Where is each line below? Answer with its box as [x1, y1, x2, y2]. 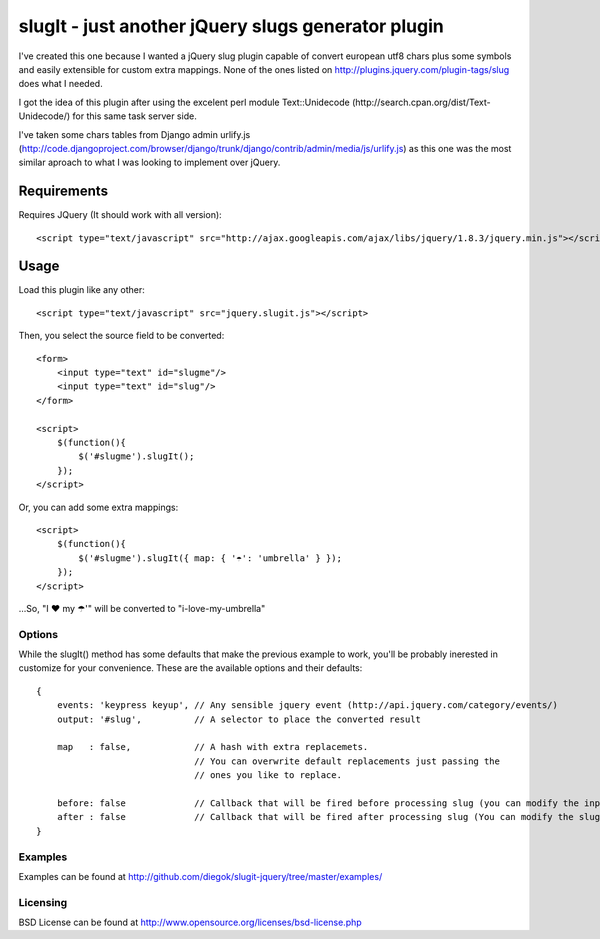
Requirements [18, 183, 109, 200]
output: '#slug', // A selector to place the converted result [56, 713, 422, 725]
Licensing [18, 895, 68, 909]
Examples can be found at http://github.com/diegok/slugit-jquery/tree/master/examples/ [18, 870, 383, 882]
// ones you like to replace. [193, 770, 342, 781]
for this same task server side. [72, 110, 197, 122]
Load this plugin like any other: [18, 284, 145, 296]
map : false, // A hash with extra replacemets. [56, 741, 369, 753]
